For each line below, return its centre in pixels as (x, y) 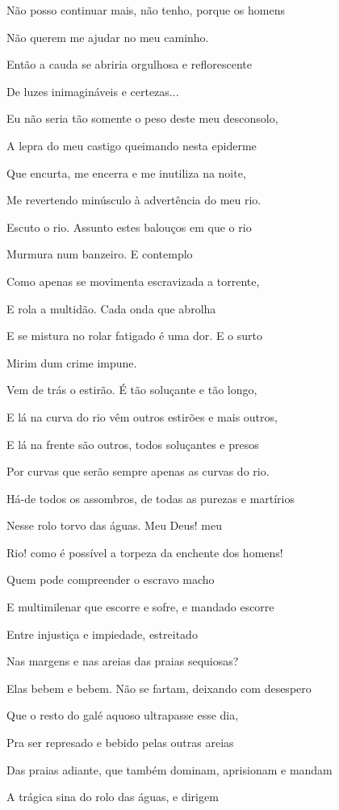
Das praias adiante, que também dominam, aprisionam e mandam (169, 769)
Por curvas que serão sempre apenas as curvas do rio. (138, 471)
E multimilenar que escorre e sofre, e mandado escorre (140, 607)
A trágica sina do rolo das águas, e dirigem (113, 797)
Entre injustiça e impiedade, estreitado (102, 634)
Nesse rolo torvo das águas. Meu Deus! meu (115, 525)
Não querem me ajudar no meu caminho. (108, 37)
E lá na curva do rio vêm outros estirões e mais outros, (142, 416)
